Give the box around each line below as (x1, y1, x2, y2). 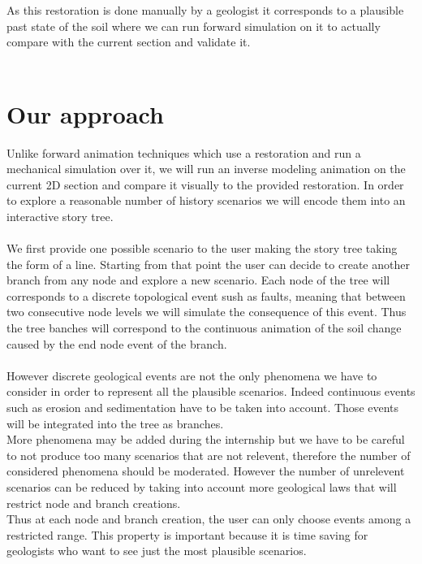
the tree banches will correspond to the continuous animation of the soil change (6, 319, 402, 336)
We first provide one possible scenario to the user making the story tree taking (6, 240, 398, 257)
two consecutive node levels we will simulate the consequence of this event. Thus (6, 303, 407, 320)
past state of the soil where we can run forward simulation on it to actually (6, 17, 381, 34)
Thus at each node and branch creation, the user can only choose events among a (6, 510, 411, 527)
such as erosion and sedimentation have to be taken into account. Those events (6, 399, 399, 415)
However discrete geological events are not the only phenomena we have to (6, 367, 377, 384)
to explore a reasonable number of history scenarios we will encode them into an (6, 192, 406, 209)
